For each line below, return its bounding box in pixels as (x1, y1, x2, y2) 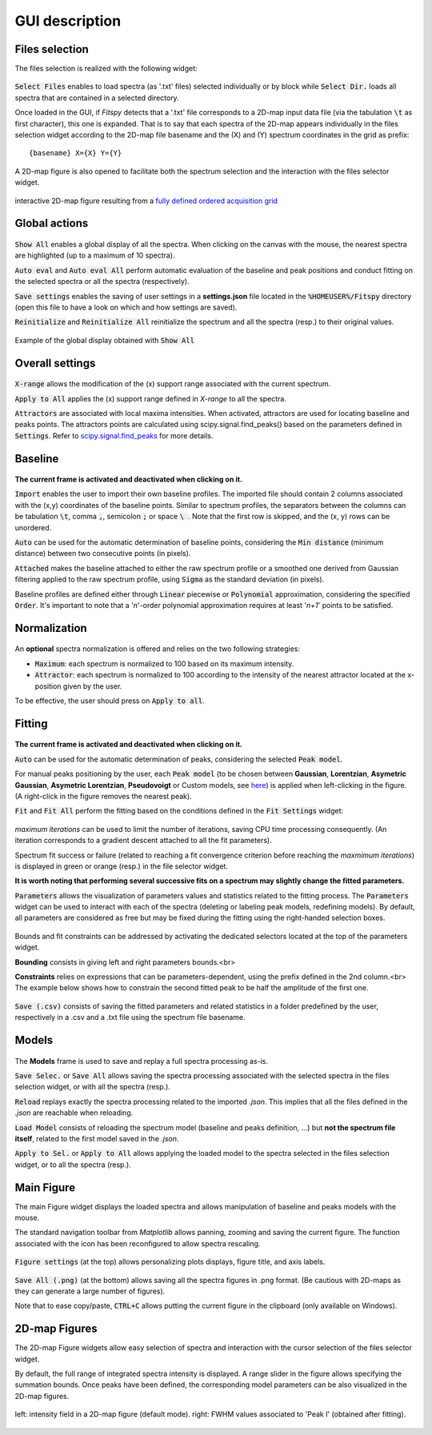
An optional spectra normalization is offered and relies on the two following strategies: (14, 644, 300, 654)
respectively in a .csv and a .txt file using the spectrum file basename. (14, 1013, 246, 1022)
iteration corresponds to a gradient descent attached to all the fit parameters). (14, 836, 272, 845)
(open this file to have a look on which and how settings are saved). (14, 302, 238, 312)
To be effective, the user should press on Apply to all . (14, 696, 205, 706)
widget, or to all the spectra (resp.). (14, 1160, 131, 1169)
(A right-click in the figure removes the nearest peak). (14, 791, 192, 801)
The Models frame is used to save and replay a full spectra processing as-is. (14, 1056, 268, 1065)
